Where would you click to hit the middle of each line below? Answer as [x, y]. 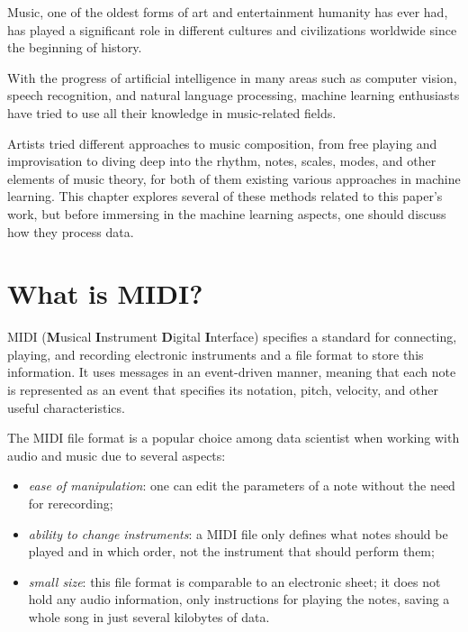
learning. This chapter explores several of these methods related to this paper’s [225, 196]
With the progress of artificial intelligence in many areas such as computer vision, [232, 77]
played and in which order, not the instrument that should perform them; [231, 551]
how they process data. [71, 231]
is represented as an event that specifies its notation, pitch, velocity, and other [223, 390]
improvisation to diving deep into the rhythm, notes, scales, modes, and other [222, 161]
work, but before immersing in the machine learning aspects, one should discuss [227, 213]
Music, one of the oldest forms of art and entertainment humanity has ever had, [228, 12]
